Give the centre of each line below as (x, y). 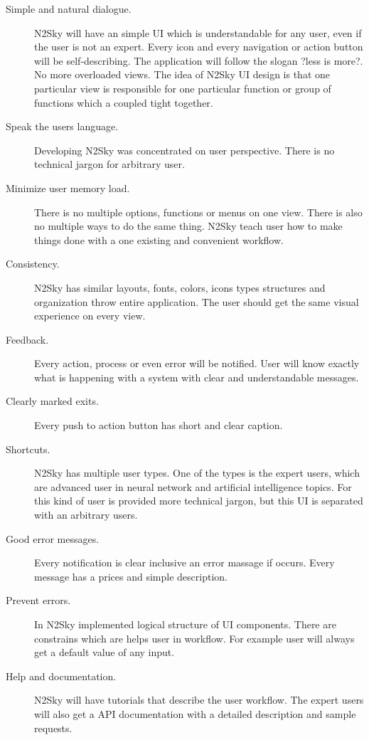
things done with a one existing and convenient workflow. (159, 239)
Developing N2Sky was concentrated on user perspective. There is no (184, 150)
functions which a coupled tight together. (124, 102)
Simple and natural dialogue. (69, 9)
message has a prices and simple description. (131, 576)
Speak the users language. (62, 126)
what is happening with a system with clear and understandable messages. (197, 377)
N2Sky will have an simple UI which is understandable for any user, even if (198, 32)
